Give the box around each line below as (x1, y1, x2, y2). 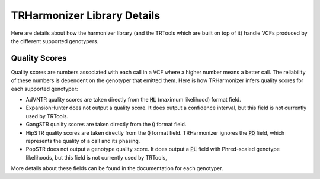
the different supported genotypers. (11, 37, 99, 44)
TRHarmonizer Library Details (11, 9, 160, 22)
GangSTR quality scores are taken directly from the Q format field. (25, 121, 187, 128)
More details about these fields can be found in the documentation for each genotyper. (11, 165, 223, 172)
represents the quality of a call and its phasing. (25, 137, 140, 144)
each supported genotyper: (11, 85, 78, 92)
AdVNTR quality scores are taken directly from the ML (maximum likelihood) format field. (25, 96, 241, 103)
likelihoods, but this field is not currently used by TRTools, (25, 154, 167, 161)
